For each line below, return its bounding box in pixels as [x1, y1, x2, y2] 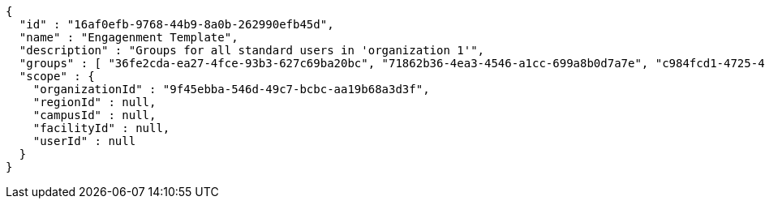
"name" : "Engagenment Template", [19, 31, 239, 44]
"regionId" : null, [32, 96, 157, 109]
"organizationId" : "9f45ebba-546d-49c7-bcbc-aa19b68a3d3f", [32, 83, 430, 96]
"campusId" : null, [32, 109, 157, 122]
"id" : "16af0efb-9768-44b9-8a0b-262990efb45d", [19, 18, 334, 31]
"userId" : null [32, 135, 136, 147]
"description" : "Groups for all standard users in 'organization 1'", [19, 44, 485, 57]
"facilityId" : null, [32, 122, 170, 135]
